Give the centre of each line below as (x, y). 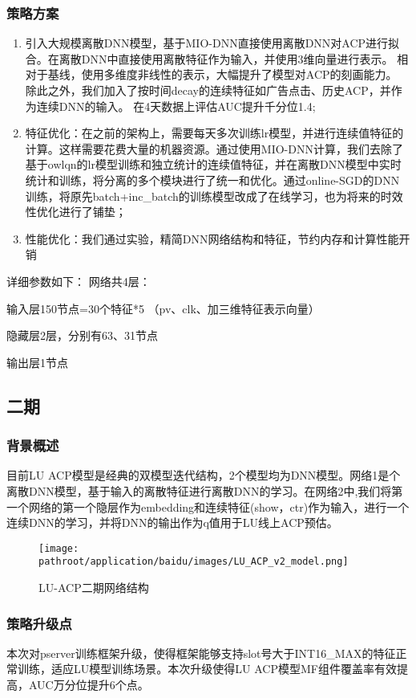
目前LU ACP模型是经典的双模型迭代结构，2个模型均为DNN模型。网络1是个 (204, 475)
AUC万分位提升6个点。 (89, 684)
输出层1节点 (37, 362)
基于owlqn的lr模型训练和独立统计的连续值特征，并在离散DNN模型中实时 (213, 164)
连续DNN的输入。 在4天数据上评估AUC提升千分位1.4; (176, 106)
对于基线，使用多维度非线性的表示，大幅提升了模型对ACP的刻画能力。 (211, 74)
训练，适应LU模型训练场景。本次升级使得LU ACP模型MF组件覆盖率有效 (207, 669)
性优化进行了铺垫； (76, 212)
